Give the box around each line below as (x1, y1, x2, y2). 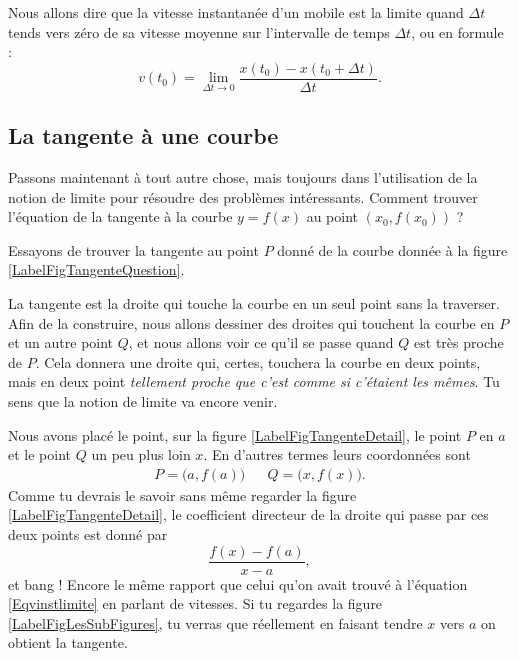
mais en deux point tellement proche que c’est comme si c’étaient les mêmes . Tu (8, 371, 500, 392)
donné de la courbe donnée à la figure (277, 239, 508, 260)
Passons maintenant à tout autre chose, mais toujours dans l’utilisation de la (8, 167, 478, 188)
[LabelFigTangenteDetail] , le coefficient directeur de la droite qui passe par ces (8, 504, 489, 525)
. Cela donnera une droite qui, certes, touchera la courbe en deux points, (35, 351, 481, 372)
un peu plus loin (91, 444, 191, 465)
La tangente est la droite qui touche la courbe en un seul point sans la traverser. (8, 293, 500, 314)
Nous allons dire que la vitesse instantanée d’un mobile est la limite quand (8, 2, 464, 22)
